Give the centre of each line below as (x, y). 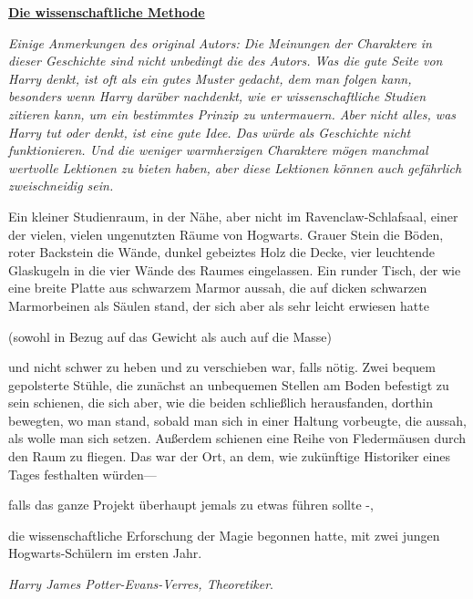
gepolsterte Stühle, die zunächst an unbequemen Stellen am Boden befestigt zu (229, 384)
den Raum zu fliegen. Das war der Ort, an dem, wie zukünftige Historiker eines (229, 456)
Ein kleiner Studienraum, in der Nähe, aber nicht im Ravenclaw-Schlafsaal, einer (233, 216)
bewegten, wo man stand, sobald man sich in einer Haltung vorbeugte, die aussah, (237, 420)
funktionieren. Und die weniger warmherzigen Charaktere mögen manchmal (218, 150)
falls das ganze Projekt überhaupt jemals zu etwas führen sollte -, (191, 505)
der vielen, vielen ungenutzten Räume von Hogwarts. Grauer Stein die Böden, (226, 234)
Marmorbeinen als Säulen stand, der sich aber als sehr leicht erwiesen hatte (219, 305)
